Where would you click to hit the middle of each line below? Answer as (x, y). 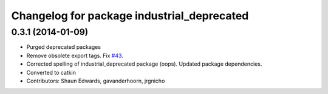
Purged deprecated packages (64, 47)
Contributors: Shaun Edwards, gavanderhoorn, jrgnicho (96, 81)
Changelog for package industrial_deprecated (130, 16)
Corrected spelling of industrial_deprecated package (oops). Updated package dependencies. (144, 64)
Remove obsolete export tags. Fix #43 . (75, 55)
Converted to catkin (51, 72)
